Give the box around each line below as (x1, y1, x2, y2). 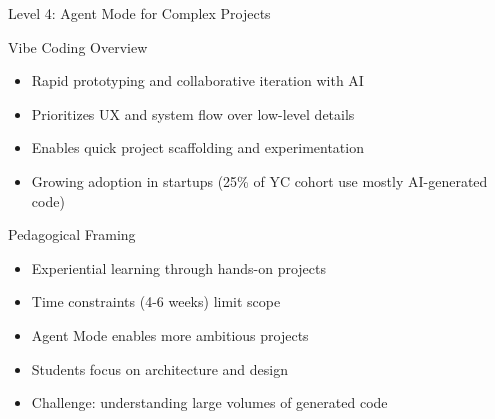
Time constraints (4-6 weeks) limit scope (31, 291, 281, 312)
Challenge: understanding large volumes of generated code (31, 392, 388, 413)
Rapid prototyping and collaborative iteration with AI (31, 70, 364, 91)
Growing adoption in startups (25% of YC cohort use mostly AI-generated (31, 170, 488, 191)
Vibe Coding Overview (8, 36, 148, 57)
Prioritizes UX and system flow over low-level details (31, 103, 355, 124)
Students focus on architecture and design (31, 358, 289, 379)
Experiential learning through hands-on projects (31, 257, 326, 278)
